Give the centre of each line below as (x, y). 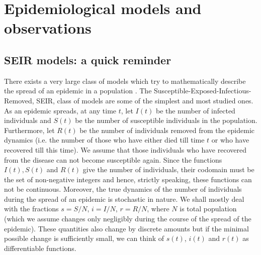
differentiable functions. (40, 248)
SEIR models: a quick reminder (88, 59)
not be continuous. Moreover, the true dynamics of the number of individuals (123, 189)
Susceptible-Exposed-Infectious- (203, 91)
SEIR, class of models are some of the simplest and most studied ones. (145, 100)
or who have (230, 140)
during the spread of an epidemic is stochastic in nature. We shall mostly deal (124, 199)
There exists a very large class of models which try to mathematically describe (125, 81)
